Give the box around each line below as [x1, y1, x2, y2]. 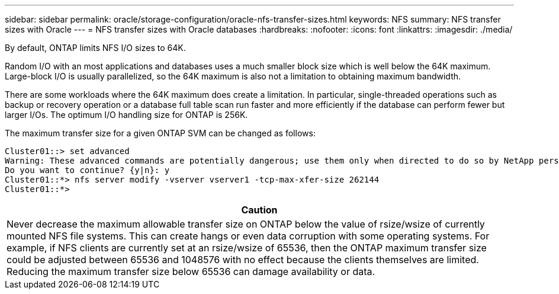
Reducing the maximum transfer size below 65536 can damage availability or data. [7, 266, 375, 277]
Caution [241, 204, 278, 216]
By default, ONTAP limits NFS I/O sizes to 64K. [5, 43, 186, 53]
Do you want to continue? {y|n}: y [5, 165, 170, 175]
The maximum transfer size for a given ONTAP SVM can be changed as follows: [5, 128, 316, 138]
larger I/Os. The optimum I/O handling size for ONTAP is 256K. [5, 110, 248, 120]
